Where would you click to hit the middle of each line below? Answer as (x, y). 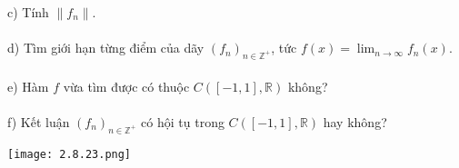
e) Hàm (28, 86)
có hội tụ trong (183, 121)
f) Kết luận (39, 121)
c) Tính (28, 12)
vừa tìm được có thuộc (126, 86)
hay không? (355, 121)
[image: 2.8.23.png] (70, 154)
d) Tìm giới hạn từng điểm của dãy (106, 48)
